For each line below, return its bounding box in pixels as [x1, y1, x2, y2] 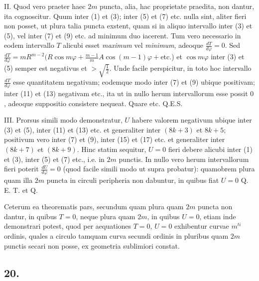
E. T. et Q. [4, 184, 38, 195]
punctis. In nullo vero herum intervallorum [119, 153, 249, 164]
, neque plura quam [76, 211, 135, 221]
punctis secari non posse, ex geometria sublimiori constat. [4, 240, 180, 251]
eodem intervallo [4, 40, 54, 50]
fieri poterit [4, 163, 39, 174]
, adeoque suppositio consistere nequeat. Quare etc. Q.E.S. [4, 98, 183, 108]
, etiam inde [199, 211, 236, 221]
